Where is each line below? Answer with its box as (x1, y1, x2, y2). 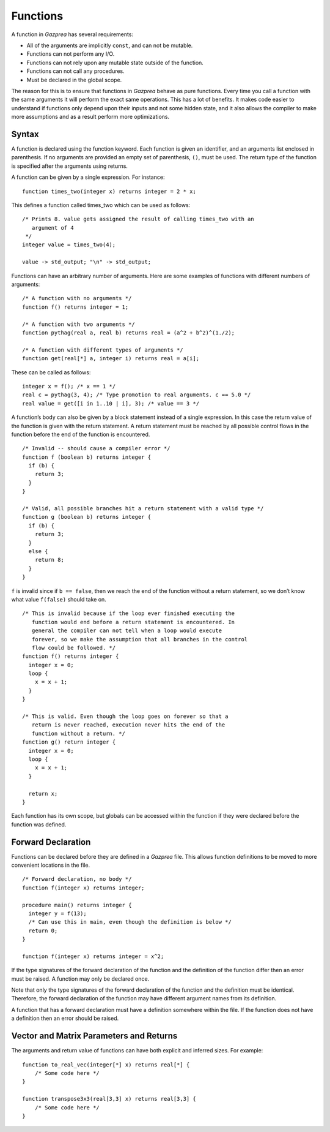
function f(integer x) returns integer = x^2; (22, 953, 164, 960)
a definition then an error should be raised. (11, 1014, 119, 1022)
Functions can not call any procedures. (26, 67, 125, 75)
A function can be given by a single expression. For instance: (11, 173, 165, 181)
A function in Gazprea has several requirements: (11, 31, 134, 38)
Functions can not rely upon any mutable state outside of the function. (26, 59, 204, 66)
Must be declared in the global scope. (26, 76, 122, 83)
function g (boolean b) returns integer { (22, 513, 152, 521)
